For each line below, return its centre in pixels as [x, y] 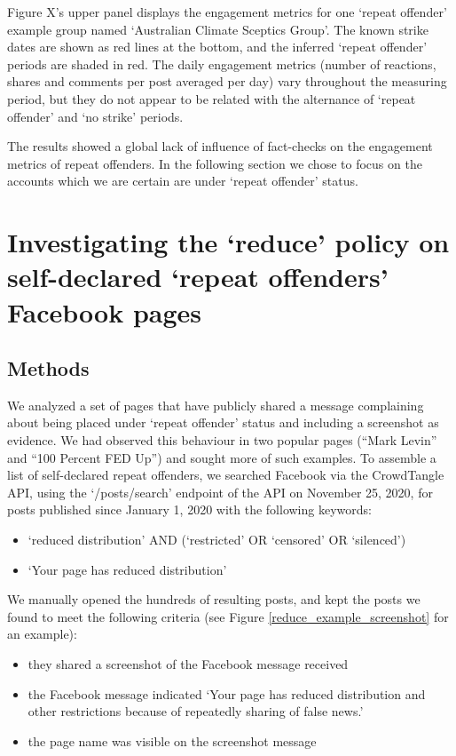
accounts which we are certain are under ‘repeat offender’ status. [183, 181]
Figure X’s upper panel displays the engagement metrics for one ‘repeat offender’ [227, 12]
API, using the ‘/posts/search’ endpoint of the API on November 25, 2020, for [220, 492]
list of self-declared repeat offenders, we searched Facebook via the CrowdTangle [226, 475]
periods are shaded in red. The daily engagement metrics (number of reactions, [222, 64]
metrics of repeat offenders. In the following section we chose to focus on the [215, 163]
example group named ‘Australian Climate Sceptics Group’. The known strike [218, 29]
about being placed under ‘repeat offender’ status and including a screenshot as [223, 422]
